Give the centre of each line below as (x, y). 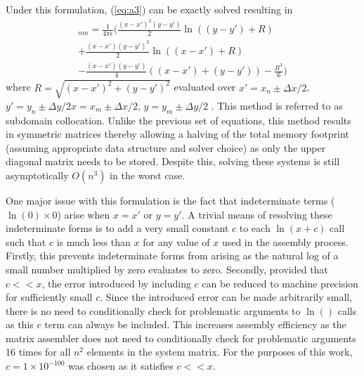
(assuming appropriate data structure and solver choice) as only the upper (166, 147)
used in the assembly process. (285, 241)
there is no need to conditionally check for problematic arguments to (153, 310)
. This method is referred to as (277, 105)
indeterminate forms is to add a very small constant (117, 228)
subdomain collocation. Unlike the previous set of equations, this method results (178, 120)
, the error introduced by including (116, 283)
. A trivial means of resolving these (257, 214)
